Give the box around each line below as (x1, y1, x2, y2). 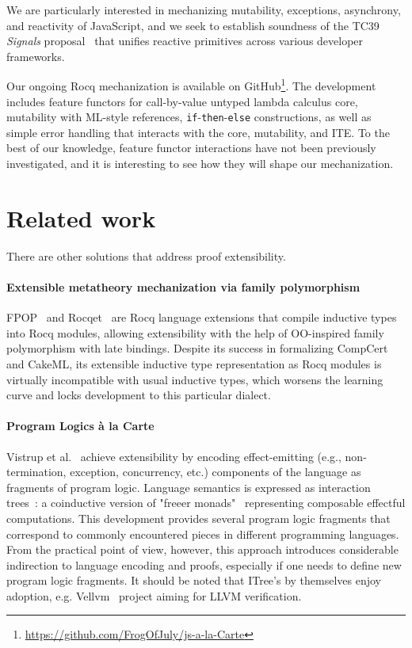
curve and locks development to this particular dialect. (6, 387, 271, 403)
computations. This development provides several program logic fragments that (6, 509, 391, 526)
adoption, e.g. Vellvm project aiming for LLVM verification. (6, 587, 302, 604)
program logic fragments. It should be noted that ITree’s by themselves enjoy (6, 572, 382, 589)
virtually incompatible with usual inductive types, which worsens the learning (6, 371, 383, 387)
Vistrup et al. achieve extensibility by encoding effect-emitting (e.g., (6, 448, 341, 464)
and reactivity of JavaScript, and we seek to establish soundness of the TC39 (6, 17, 380, 33)
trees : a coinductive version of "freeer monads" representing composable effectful (6, 494, 406, 511)
